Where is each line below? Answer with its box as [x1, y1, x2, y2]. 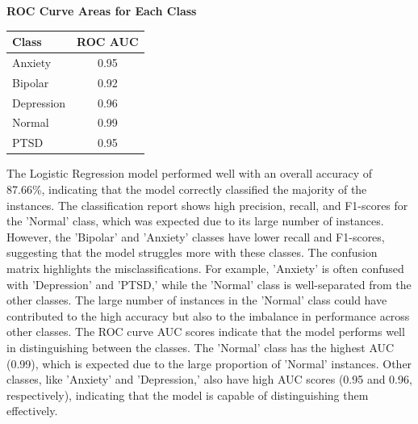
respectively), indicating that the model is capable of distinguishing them [6, 386, 369, 403]
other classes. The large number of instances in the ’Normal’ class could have [6, 292, 387, 309]
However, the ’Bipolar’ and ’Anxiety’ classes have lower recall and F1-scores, [6, 228, 385, 245]
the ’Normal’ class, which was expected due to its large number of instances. [6, 212, 384, 229]
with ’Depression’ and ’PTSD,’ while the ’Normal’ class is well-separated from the [6, 275, 412, 292]
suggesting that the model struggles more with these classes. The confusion [6, 244, 378, 261]
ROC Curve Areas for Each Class [6, 2, 197, 19]
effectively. [6, 402, 58, 419]
